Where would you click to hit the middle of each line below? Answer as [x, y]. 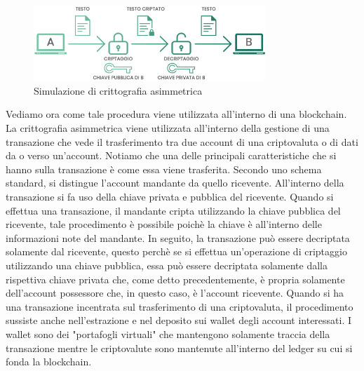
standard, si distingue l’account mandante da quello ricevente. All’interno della [175, 183]
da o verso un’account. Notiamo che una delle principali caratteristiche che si [171, 155]
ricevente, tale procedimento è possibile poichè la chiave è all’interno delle [164, 224]
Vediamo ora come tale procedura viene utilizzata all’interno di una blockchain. [176, 114]
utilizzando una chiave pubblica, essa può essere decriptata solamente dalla [167, 265]
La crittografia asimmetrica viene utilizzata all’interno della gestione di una [168, 128]
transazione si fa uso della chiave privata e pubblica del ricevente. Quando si [170, 196]
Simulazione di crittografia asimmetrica [118, 90]
